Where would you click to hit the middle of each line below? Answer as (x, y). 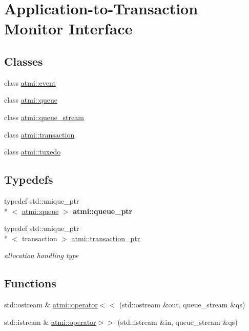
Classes (24, 61)
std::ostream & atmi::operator (51, 305)
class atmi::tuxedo (33, 152)
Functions (30, 283)
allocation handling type (42, 255)
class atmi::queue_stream (44, 117)
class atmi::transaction (39, 134)
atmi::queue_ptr (103, 211)
